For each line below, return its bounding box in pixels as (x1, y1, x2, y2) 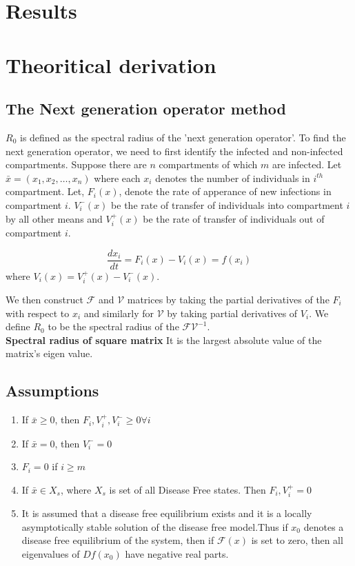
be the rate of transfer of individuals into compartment (111, 197, 343, 212)
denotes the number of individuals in (155, 170, 310, 185)
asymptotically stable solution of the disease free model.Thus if (21, 519, 288, 534)
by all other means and (6, 211, 103, 225)
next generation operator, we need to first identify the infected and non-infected (6, 143, 343, 158)
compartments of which (159, 157, 258, 172)
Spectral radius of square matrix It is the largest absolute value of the (6, 332, 322, 347)
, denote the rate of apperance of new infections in (119, 184, 332, 199)
